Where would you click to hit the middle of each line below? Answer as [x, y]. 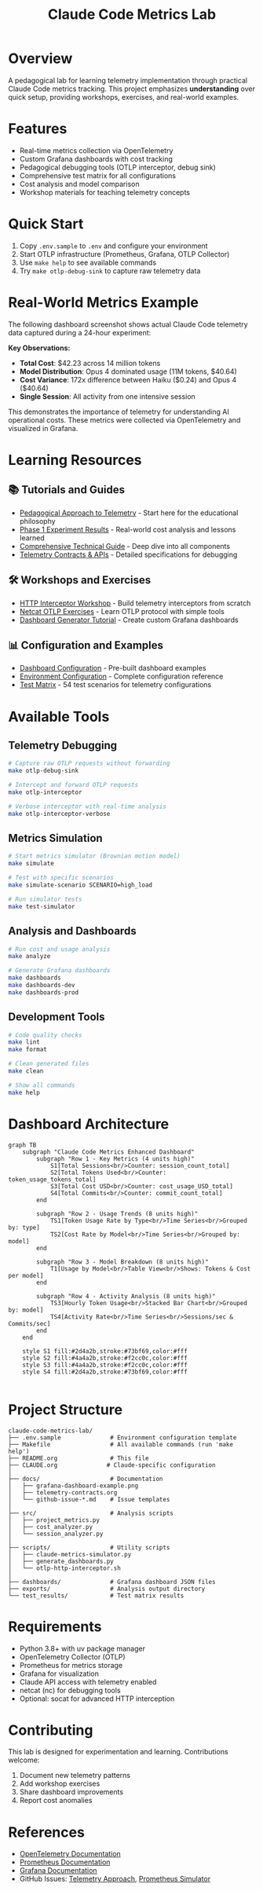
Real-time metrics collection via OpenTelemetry [96, 150]
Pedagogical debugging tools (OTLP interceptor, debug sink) [117, 167]
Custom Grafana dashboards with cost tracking [96, 159]
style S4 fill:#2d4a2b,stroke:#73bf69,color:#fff [105, 1372]
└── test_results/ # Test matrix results [96, 1596]
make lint [24, 1042]
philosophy [38, 521]
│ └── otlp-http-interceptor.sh [65, 1568]
